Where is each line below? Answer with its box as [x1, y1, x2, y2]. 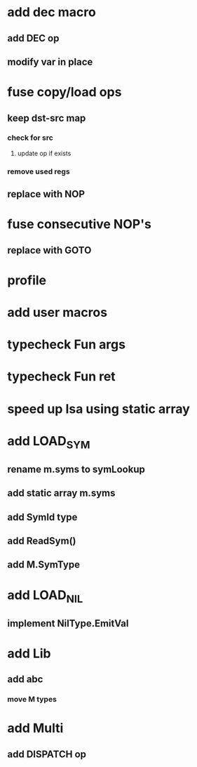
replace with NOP [7, 188, 86, 200]
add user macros [7, 305, 107, 320]
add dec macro [7, 4, 96, 20]
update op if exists [17, 149, 72, 157]
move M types [7, 695, 57, 704]
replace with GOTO [7, 244, 92, 256]
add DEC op [7, 32, 60, 44]
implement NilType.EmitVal [7, 617, 129, 629]
